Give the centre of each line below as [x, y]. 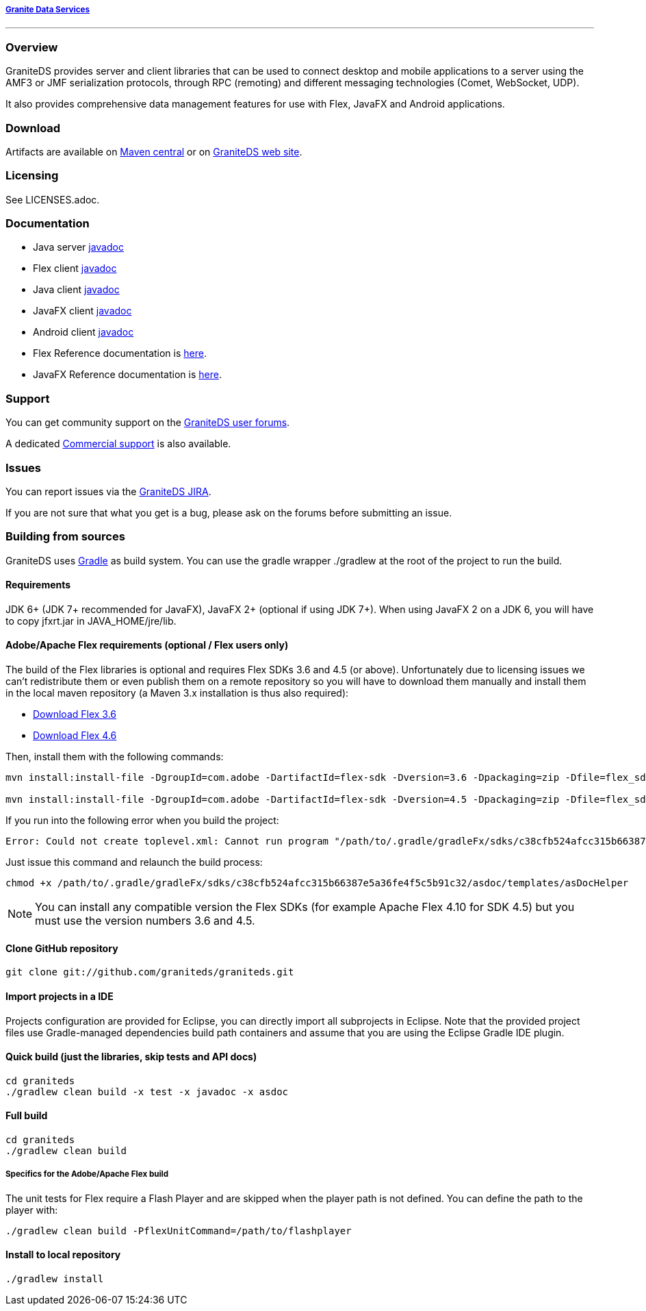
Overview [32, 47]
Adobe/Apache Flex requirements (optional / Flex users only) [147, 645]
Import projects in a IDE [60, 996]
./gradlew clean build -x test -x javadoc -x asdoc [147, 1091]
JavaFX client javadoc [82, 311]
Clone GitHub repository [62, 948]
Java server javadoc [78, 247]
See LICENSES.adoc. [53, 199]
